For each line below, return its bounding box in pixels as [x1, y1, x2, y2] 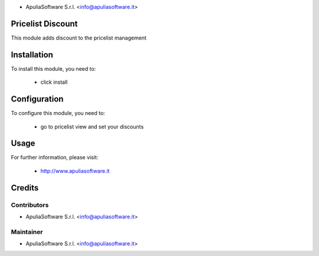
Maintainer [11, 228, 43, 236]
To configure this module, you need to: [11, 110, 106, 117]
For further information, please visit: [11, 154, 99, 161]
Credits [11, 183, 39, 193]
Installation [11, 50, 53, 60]
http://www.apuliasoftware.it [40, 167, 110, 174]
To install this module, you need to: [11, 65, 96, 72]
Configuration [11, 94, 64, 104]
